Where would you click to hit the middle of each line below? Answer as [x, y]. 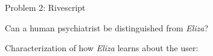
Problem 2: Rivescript [45, 7]
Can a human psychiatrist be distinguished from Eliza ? [107, 27]
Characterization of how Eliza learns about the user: [102, 48]
